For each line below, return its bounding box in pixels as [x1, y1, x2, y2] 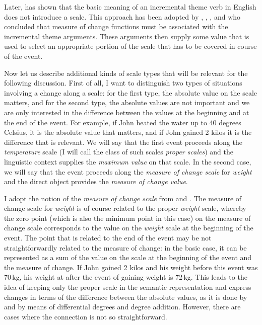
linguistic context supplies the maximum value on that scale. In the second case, [4, 156, 251, 167]
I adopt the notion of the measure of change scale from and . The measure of [4, 193, 242, 203]
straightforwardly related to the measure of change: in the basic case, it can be [4, 242, 247, 253]
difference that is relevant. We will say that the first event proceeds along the [4, 136, 242, 147]
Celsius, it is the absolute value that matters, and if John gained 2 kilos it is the [4, 127, 252, 137]
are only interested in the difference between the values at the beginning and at [4, 107, 249, 117]
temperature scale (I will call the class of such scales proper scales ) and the [4, 146, 233, 157]
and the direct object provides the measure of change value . [4, 176, 188, 187]
